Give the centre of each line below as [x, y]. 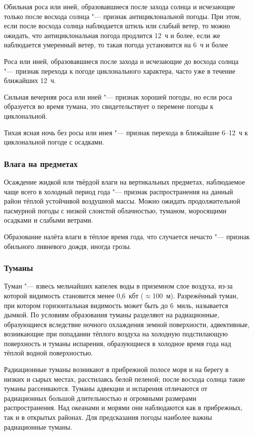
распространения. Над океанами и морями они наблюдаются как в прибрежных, [123, 407]
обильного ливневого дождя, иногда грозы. [68, 246]
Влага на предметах [41, 163]
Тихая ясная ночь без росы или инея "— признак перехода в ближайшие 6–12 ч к [126, 132]
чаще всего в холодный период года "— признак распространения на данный [118, 191]
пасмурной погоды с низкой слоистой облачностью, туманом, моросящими [115, 210]
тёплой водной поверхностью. [48, 353]
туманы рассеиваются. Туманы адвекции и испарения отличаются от [106, 388]
